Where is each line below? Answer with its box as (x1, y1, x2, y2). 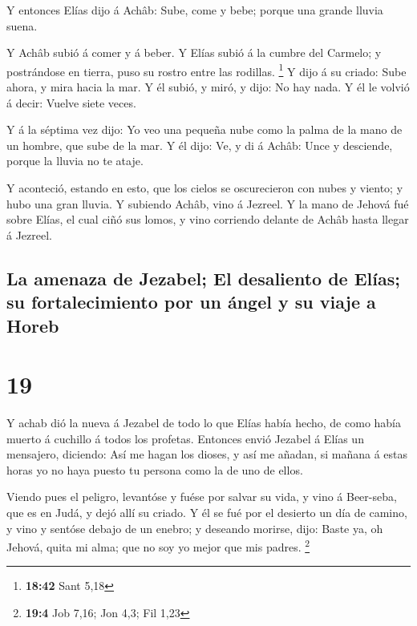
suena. (6, 17, 38, 34)
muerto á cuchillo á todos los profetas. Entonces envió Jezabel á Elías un (6, 430, 364, 446)
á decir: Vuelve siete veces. (6, 94, 136, 111)
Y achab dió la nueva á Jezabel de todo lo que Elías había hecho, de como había (6, 414, 401, 431)
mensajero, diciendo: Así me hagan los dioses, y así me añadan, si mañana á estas (6, 446, 408, 462)
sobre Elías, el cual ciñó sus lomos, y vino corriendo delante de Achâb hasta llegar (6, 211, 409, 228)
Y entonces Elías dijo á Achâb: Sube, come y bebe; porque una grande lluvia (6, 2, 383, 18)
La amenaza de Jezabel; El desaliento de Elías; (6, 265, 400, 290)
